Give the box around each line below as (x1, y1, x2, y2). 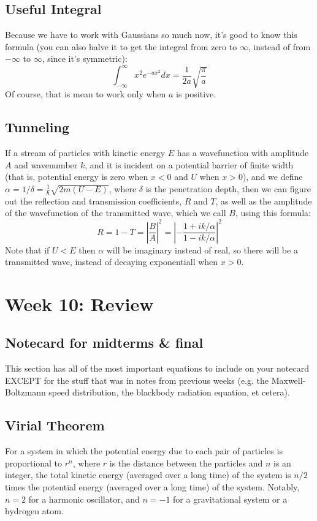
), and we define (242, 170, 303, 183)
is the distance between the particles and (109, 456, 263, 469)
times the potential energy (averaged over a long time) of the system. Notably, (5, 481, 300, 493)
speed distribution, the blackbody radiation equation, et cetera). (48, 386, 290, 399)
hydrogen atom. (5, 504, 64, 517)
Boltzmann (5, 386, 46, 399)
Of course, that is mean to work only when (5, 88, 166, 100)
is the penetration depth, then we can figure (145, 182, 311, 195)
